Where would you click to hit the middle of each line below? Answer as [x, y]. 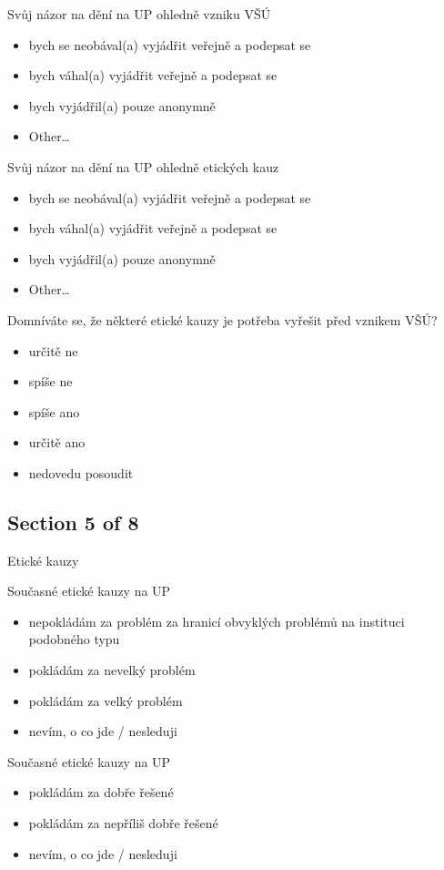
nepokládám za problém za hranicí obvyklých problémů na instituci [217, 621]
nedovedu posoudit [81, 472]
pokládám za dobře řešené [101, 792]
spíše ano [54, 411]
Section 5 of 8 [73, 522]
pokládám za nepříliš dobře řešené [123, 823]
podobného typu [74, 639]
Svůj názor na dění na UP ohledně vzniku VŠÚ [139, 14]
